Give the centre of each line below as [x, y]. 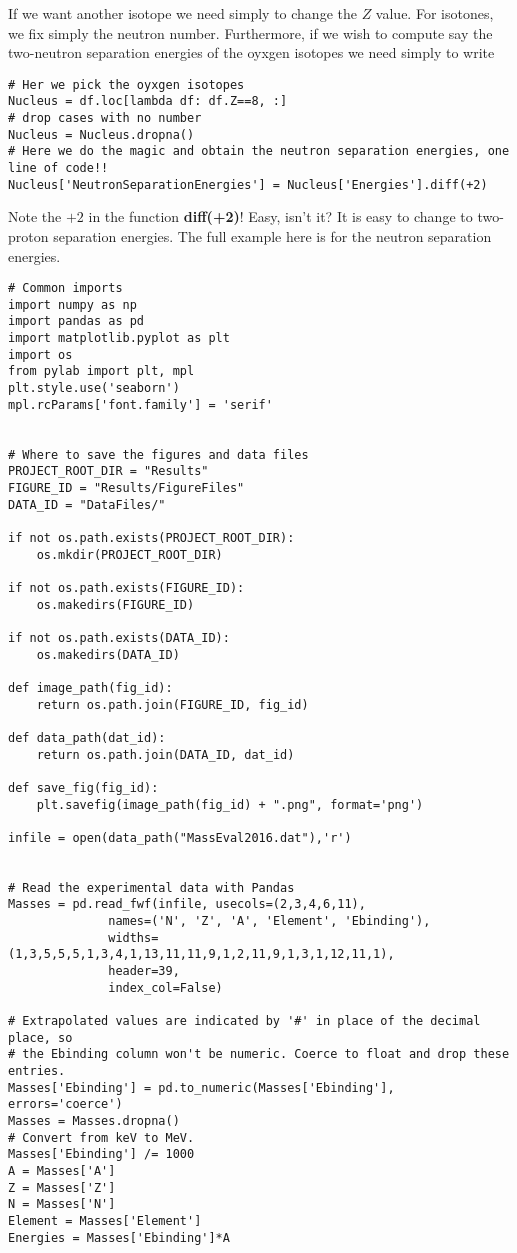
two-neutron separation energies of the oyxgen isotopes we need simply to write [251, 52]
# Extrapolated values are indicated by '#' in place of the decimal [244, 1021]
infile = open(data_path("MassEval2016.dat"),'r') [180, 837]
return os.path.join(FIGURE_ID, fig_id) [172, 704]
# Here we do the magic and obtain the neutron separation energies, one [259, 151]
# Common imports [65, 288]
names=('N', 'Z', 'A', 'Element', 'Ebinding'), [269, 921]
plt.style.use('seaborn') [94, 388]
